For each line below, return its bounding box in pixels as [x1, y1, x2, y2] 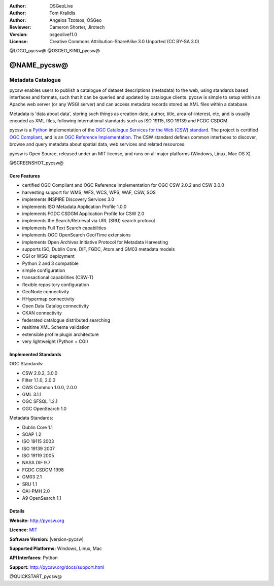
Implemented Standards [9, 352, 62, 357]
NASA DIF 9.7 [22, 460, 51, 466]
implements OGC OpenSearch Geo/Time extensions [22, 232, 131, 238]
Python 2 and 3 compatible [22, 260, 79, 266]
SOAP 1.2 [22, 431, 42, 437]
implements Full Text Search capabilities [22, 225, 107, 231]
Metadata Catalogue [9, 77, 61, 84]
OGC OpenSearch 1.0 [22, 405, 67, 411]
